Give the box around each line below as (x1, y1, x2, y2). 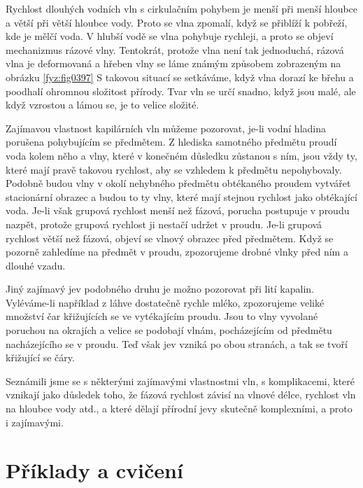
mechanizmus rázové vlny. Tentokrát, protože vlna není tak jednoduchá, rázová (6, 42, 344, 57)
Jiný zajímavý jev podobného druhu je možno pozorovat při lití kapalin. (6, 281, 314, 296)
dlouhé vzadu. (6, 258, 66, 272)
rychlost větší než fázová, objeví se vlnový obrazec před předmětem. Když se (6, 230, 334, 245)
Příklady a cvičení (6, 456, 183, 484)
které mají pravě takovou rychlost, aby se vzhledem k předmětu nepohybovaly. (6, 162, 342, 176)
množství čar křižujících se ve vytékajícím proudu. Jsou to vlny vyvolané (6, 309, 318, 323)
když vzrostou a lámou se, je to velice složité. (6, 97, 199, 112)
